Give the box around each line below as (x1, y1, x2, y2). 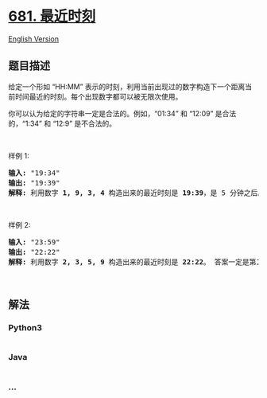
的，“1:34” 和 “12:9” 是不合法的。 (8, 119, 117, 128)
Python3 (8, 322, 42, 334)
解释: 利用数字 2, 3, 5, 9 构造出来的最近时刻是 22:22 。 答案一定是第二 (8, 257, 264, 267)
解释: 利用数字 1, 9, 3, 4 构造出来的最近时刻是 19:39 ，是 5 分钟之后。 (8, 188, 265, 197)
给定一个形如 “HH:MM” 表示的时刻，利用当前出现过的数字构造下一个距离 (8, 81, 246, 92)
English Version (8, 33, 60, 44)
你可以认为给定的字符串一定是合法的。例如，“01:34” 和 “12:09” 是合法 (8, 108, 237, 118)
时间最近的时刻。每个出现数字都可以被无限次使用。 (14, 92, 183, 101)
